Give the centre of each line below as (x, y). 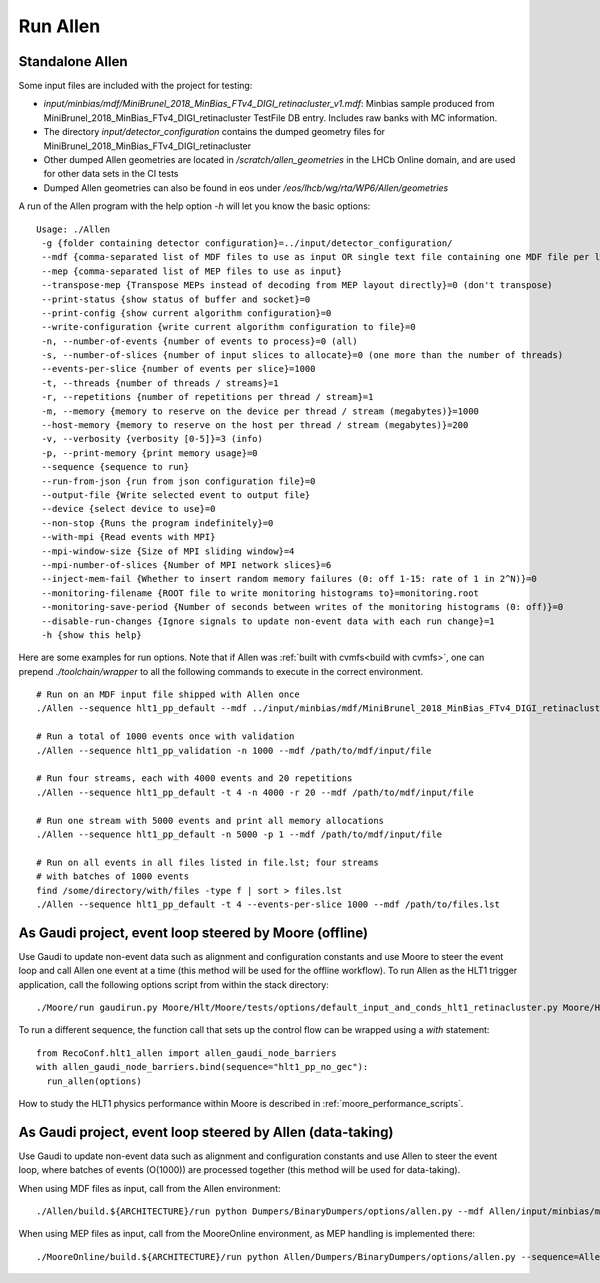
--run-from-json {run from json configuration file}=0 (178, 481)
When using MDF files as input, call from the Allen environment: (149, 1188)
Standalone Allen (73, 61)
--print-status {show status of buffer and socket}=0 (176, 299)
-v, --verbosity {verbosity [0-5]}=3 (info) (152, 439)
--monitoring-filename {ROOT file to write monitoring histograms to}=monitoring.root (260, 593)
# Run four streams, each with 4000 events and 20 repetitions (194, 778)
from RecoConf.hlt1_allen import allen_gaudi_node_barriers (186, 1053)
